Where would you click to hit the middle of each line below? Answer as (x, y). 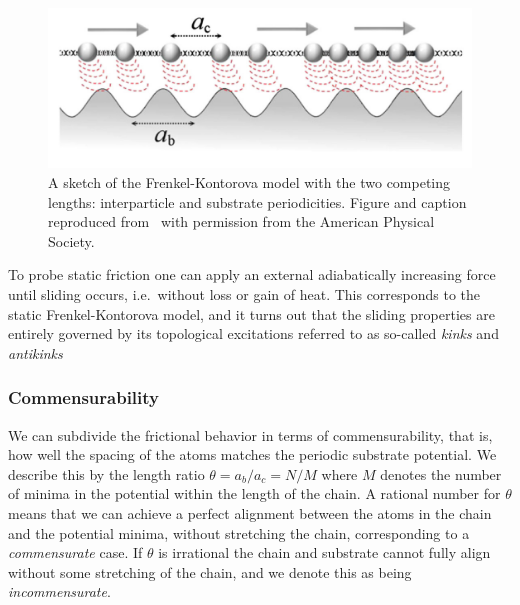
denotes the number (441, 473)
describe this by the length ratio (106, 473)
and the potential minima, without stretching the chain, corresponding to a (239, 532)
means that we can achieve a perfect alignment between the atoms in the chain (250, 512)
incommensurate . (59, 591)
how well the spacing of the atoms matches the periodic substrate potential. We (252, 454)
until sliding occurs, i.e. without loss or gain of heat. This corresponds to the (244, 293)
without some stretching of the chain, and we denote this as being (210, 571)
